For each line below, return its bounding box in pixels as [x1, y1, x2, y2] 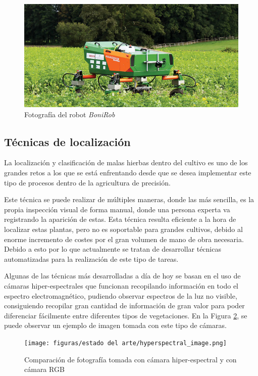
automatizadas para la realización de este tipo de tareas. [4, 253, 179, 264]
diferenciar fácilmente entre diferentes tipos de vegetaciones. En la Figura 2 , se [4, 310, 247, 320]
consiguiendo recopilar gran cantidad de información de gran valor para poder [4, 300, 245, 311]
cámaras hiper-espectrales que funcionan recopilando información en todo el [4, 280, 239, 291]
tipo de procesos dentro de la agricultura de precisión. [4, 177, 171, 187]
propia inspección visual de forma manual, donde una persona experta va [4, 204, 230, 214]
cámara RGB [24, 364, 65, 374]
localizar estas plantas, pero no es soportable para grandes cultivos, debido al [4, 224, 243, 234]
